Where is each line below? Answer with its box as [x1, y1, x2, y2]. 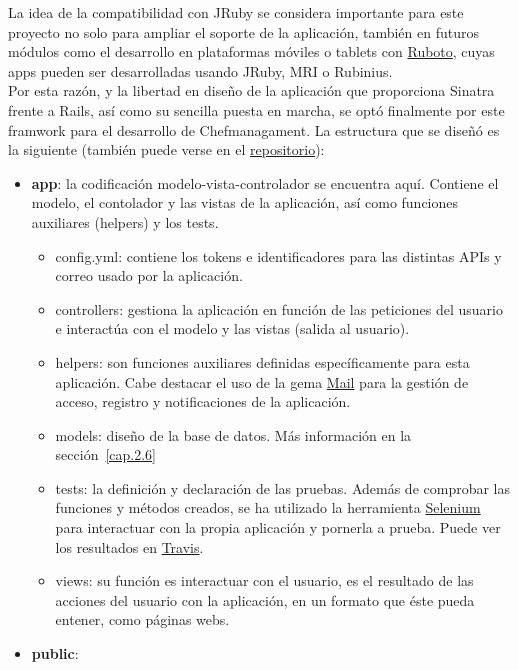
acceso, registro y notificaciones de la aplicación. [55, 391, 351, 412]
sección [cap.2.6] [55, 444, 157, 465]
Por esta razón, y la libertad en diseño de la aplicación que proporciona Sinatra [8, 80, 495, 101]
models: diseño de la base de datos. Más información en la [55, 424, 412, 445]
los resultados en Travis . [55, 536, 204, 557]
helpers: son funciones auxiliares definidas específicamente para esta [55, 351, 470, 372]
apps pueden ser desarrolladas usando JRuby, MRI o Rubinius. [8, 60, 393, 81]
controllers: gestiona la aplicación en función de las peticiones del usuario [55, 298, 503, 319]
